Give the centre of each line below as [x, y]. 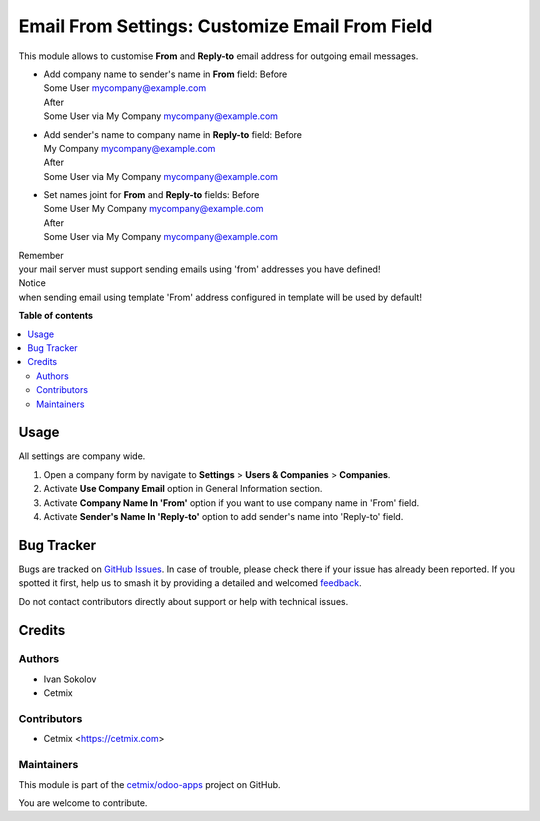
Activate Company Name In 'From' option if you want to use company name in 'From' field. [231, 502]
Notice [32, 283]
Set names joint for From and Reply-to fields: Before [151, 195]
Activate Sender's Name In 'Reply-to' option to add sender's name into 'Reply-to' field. [223, 516]
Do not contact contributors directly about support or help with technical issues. [183, 601]
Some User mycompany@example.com [125, 88]
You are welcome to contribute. [83, 802]
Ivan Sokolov [70, 679]
